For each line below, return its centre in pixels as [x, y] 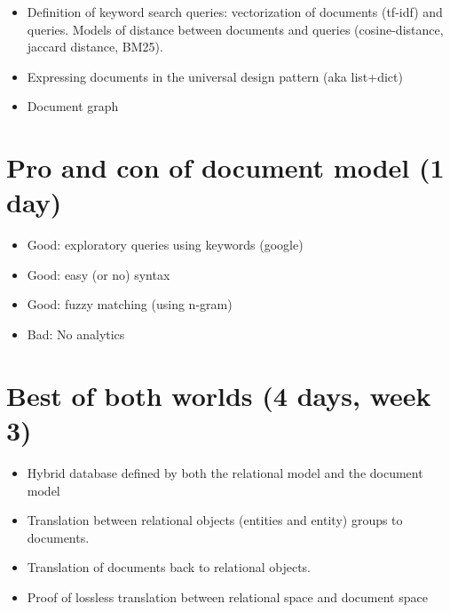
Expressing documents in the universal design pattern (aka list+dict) [215, 76]
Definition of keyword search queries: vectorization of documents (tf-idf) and [235, 12]
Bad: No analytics [76, 334]
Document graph [73, 106]
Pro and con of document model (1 [225, 167]
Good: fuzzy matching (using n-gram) [130, 304]
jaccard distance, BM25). [95, 47]
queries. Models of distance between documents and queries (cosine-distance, [235, 29]
